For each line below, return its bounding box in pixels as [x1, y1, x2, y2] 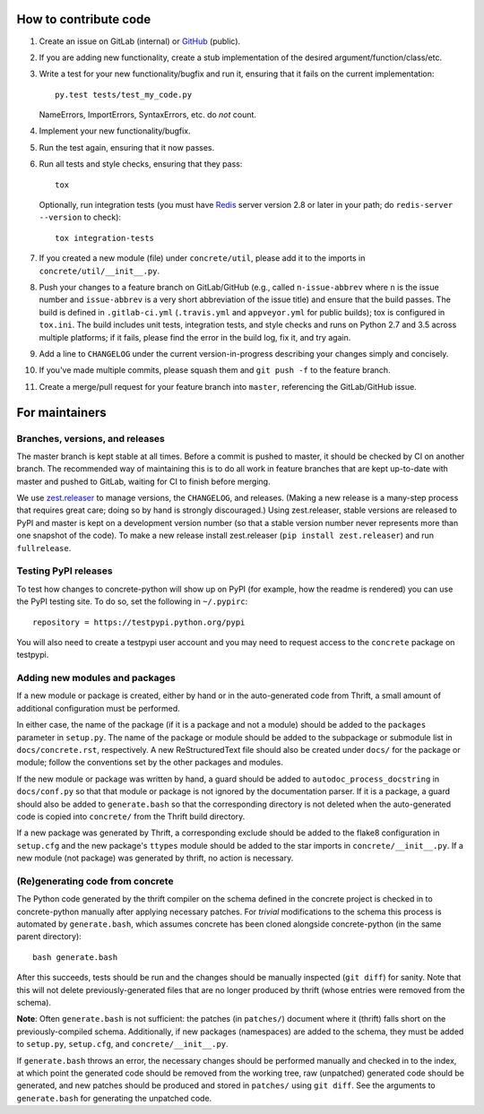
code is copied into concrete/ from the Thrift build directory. [16, 811, 246, 822]
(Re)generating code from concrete [16, 875, 174, 887]
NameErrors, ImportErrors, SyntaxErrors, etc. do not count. [39, 109, 257, 120]
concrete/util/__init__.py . [39, 265, 160, 276]
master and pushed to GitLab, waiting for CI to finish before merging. [16, 476, 271, 487]
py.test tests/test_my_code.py [55, 90, 193, 99]
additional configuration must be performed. [16, 703, 181, 713]
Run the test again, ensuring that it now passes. [39, 142, 215, 152]
